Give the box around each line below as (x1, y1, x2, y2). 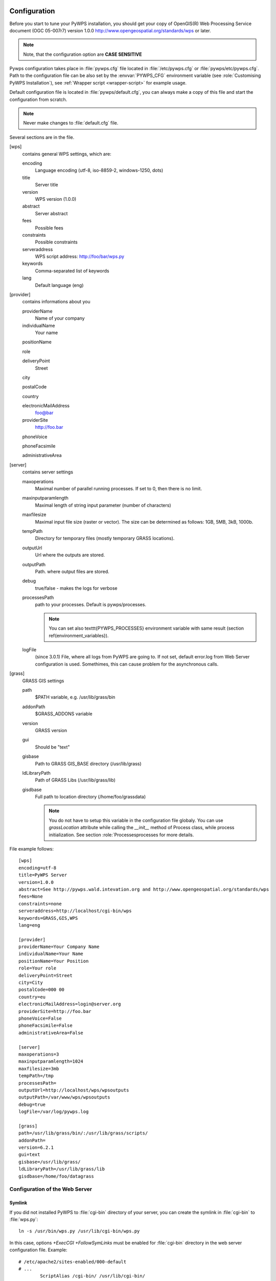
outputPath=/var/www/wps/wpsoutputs (18, 1094, 110, 1100)
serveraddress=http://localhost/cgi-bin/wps (18, 908, 132, 914)
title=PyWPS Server (18, 872, 67, 878)
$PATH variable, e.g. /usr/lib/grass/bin (35, 694, 116, 700)
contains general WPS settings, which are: (22, 151, 112, 157)
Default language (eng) (35, 282, 84, 288)
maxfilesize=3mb (18, 1066, 59, 1071)
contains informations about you (22, 299, 90, 305)
